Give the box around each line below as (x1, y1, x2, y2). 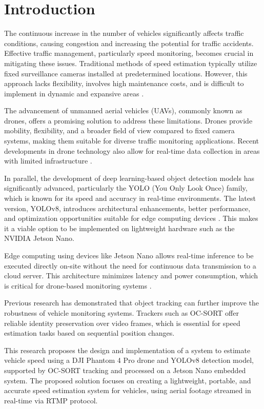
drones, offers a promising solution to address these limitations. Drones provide (4, 115, 253, 126)
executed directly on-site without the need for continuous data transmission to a (4, 260, 256, 271)
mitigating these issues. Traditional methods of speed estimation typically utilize (4, 57, 257, 68)
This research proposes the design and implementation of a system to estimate (4, 344, 251, 355)
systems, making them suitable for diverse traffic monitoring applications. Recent (4, 135, 259, 146)
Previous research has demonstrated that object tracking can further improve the (4, 297, 259, 308)
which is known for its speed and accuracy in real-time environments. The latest (4, 193, 256, 203)
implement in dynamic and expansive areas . (4, 88, 144, 98)
